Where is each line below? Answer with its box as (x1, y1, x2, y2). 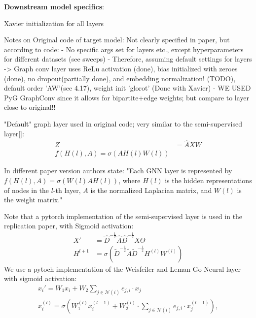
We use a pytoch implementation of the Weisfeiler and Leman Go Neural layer (4, 263, 241, 274)
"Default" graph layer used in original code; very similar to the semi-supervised (4, 118, 243, 128)
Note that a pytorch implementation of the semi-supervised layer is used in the (4, 211, 243, 221)
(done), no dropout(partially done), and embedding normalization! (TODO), (4, 73, 236, 83)
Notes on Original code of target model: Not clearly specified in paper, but (4, 34, 230, 45)
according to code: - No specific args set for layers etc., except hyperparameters (4, 44, 244, 54)
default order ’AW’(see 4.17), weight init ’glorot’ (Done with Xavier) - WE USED (4, 83, 251, 93)
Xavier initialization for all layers (4, 18, 104, 28)
